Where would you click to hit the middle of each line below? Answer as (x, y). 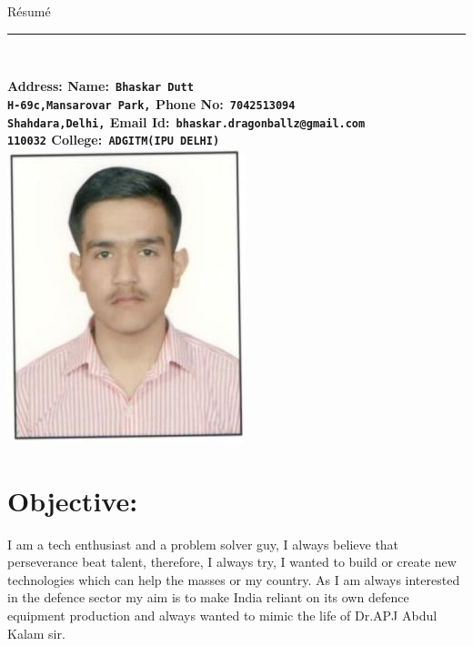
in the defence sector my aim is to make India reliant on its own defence (208, 597)
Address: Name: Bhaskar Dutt (101, 86)
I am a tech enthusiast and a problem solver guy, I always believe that (203, 544)
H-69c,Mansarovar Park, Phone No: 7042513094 (151, 103)
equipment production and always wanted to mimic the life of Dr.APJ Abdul (222, 615)
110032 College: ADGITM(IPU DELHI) (114, 140)
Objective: (73, 500)
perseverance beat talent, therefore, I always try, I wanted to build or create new (232, 562)
